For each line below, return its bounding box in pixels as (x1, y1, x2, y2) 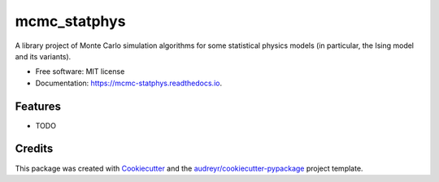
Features (15, 99, 61, 113)
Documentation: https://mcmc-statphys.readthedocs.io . (35, 78, 223, 88)
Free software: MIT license (35, 67, 125, 76)
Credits (15, 142, 54, 156)
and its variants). (15, 51, 72, 61)
